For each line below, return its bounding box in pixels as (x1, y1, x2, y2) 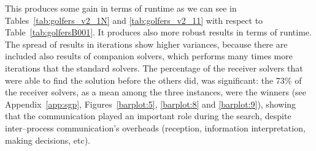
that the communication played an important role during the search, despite (5, 109, 291, 122)
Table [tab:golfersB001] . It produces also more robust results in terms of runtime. (5, 26, 312, 39)
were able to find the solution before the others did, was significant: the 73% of (5, 73, 302, 86)
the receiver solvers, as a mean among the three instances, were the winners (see (5, 86, 307, 98)
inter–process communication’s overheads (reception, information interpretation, (5, 121, 306, 134)
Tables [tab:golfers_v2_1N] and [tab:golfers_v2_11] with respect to (5, 13, 263, 26)
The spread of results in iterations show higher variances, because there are (5, 37, 288, 50)
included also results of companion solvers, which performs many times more (5, 50, 293, 62)
